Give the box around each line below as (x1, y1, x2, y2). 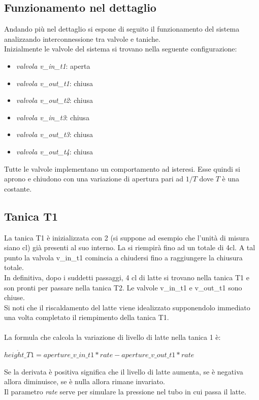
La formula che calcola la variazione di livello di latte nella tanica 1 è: (4, 332, 221, 342)
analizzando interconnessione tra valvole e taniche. (4, 33, 160, 44)
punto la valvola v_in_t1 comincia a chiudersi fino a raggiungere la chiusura (4, 252, 243, 262)
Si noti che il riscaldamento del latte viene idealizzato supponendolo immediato (4, 302, 250, 312)
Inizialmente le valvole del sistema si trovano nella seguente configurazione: (4, 43, 237, 54)
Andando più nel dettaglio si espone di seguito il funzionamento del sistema (4, 23, 240, 34)
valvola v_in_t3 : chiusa (16, 112, 89, 122)
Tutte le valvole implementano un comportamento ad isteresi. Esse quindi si (4, 163, 240, 174)
